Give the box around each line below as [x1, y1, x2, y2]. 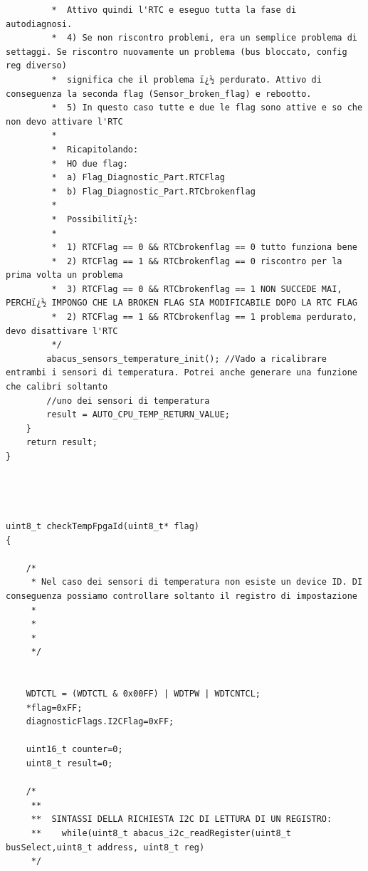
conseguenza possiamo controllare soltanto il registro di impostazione [6, 590, 357, 601]
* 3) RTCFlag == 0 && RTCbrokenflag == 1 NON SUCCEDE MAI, [51, 283, 342, 294]
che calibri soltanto [6, 382, 108, 392]
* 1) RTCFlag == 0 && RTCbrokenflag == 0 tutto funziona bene [51, 242, 357, 253]
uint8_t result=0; [26, 758, 113, 769]
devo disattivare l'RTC [6, 325, 118, 336]
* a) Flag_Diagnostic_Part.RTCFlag [51, 172, 225, 183]
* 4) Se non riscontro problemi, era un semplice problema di [51, 33, 357, 43]
